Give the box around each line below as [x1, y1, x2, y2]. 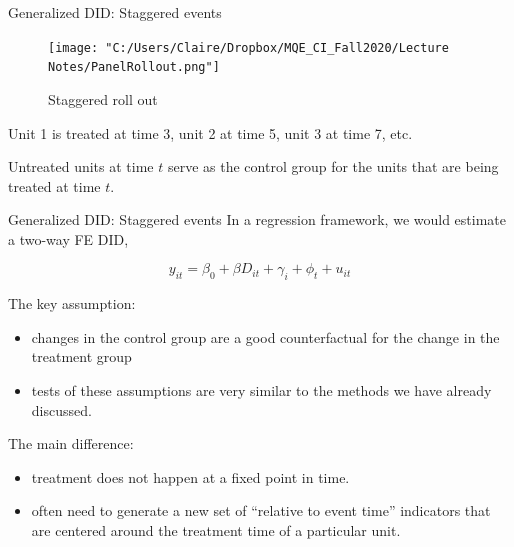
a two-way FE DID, [8, 228, 129, 249]
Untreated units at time [8, 156, 154, 177]
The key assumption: [8, 293, 136, 314]
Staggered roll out [48, 88, 158, 109]
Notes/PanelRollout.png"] [48, 60, 220, 75]
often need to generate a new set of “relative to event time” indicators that [31, 500, 491, 521]
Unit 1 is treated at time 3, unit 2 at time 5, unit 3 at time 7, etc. [8, 122, 413, 143]
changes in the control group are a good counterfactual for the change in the [31, 326, 500, 347]
